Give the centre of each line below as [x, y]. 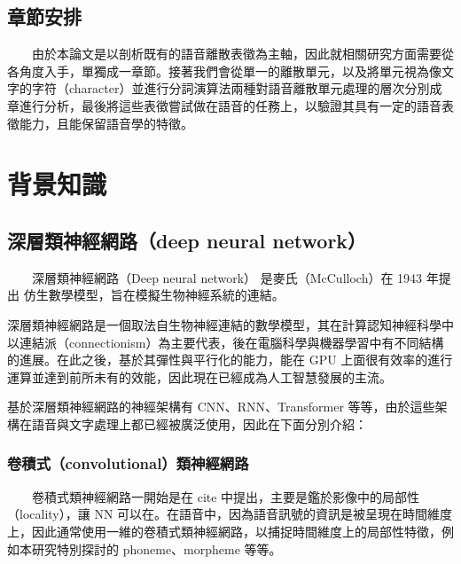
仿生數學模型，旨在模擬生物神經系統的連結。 [154, 295]
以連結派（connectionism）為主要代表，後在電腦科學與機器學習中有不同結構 [226, 342]
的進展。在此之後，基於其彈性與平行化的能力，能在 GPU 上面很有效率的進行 [230, 360]
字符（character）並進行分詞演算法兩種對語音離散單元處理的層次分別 [230, 88]
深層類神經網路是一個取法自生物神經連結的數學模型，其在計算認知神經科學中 [230, 324]
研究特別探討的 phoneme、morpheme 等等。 [156, 548]
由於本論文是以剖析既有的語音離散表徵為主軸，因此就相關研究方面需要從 [242, 54]
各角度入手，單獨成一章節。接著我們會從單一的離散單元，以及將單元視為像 [224, 70]
